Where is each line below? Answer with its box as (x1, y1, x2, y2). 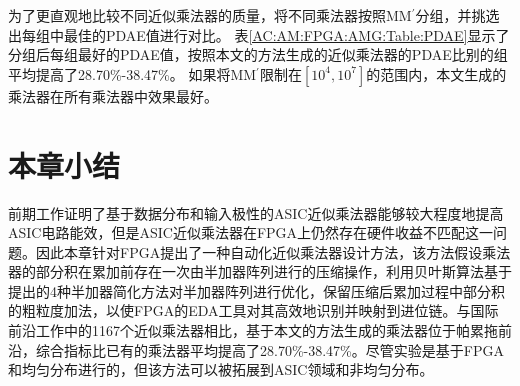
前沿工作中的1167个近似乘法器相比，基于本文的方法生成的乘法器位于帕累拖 (8, 320, 498, 341)
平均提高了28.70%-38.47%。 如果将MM (8, 63, 257, 84)
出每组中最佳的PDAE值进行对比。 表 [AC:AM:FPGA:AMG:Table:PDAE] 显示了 (8, 24, 510, 45)
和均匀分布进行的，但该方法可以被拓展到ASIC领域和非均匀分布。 (8, 359, 434, 380)
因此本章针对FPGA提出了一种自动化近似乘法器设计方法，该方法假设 (35, 241, 483, 262)
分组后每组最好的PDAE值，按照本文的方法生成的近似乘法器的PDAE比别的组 (8, 44, 508, 65)
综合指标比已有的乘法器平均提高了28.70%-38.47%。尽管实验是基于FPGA (35, 339, 504, 360)
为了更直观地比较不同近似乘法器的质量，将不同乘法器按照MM (8, 5, 412, 25)
